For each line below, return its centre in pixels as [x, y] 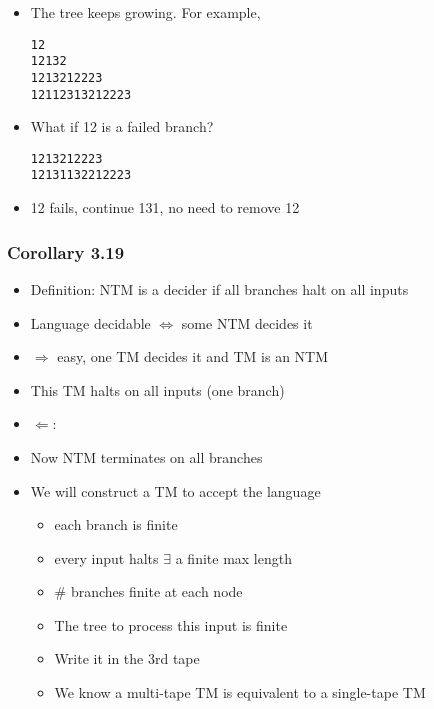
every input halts [106, 557]
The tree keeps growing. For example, [145, 12]
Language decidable [90, 322]
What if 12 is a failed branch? [122, 126]
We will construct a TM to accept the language [175, 490]
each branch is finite [116, 524]
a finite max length [233, 557]
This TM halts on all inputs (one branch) [157, 389]
